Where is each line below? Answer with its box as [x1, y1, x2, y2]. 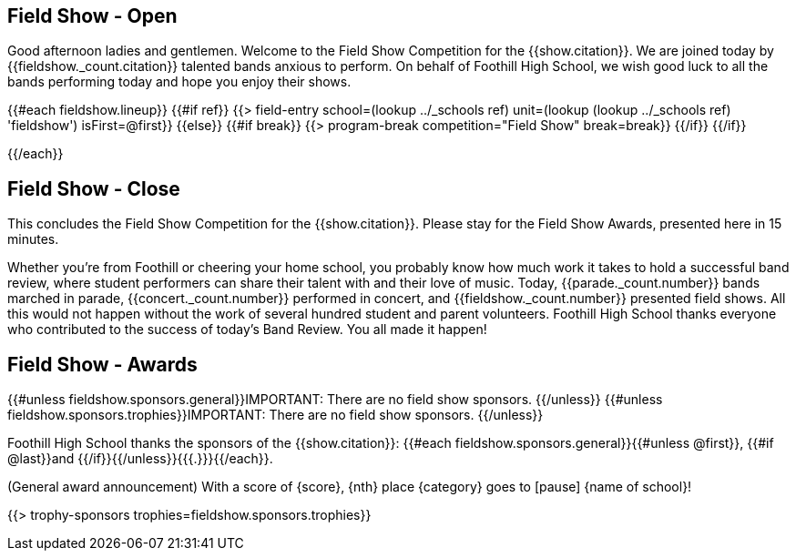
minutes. [7, 231, 59, 248]
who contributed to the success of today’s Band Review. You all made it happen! [7, 321, 487, 338]
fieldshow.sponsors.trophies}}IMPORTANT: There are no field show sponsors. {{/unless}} [7, 407, 544, 423]
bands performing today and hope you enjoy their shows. [7, 74, 352, 90]
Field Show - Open [7, 5, 178, 27]
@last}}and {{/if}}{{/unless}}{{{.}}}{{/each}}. [7, 451, 273, 467]
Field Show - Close [7, 177, 180, 200]
